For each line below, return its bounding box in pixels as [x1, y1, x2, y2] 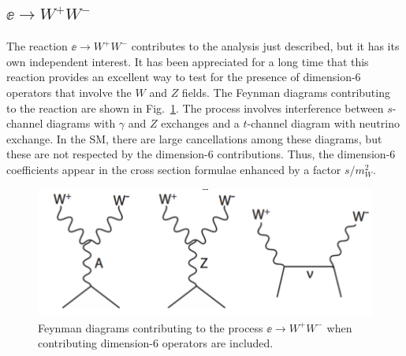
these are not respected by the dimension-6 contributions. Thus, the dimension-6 [6, 146, 396, 162]
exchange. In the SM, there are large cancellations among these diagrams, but [6, 130, 382, 146]
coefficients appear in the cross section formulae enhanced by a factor [6, 161, 341, 177]
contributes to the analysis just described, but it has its [131, 38, 400, 54]
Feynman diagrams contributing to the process [38, 319, 263, 336]
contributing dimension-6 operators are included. [38, 335, 274, 351]
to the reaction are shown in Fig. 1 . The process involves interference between [6, 99, 384, 116]
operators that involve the [6, 83, 132, 100]
